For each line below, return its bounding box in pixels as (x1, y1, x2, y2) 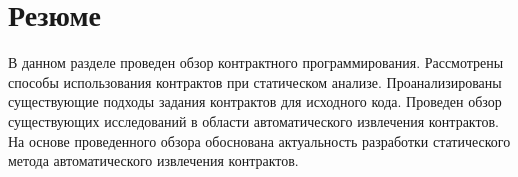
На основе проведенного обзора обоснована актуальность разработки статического (8, 130, 511, 151)
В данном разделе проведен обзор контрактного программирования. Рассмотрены (8, 52, 504, 73)
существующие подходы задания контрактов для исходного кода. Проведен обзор (8, 91, 502, 112)
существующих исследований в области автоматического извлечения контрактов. (8, 110, 499, 131)
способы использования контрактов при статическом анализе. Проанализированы (8, 71, 502, 92)
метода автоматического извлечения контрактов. (8, 150, 299, 171)
